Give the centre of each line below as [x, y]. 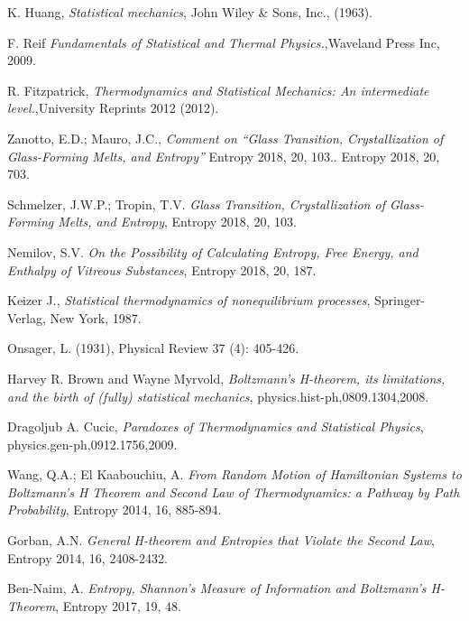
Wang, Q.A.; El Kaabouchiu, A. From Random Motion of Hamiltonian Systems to [234, 474]
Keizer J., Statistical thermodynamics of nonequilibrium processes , [189, 300]
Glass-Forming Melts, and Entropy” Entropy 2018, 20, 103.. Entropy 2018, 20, [224, 156]
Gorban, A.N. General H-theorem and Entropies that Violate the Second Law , [221, 540]
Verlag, [27, 317]
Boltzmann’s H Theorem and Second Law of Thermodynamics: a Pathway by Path [234, 491]
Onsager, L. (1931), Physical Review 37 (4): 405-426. [153, 348]
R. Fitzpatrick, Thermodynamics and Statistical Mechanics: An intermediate [218, 90]
